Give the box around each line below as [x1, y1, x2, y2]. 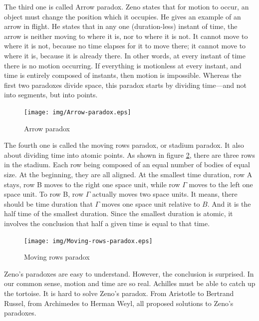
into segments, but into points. [4, 89, 98, 100]
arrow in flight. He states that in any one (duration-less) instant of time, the [4, 21, 238, 31]
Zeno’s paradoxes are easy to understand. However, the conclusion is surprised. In [4, 268, 254, 279]
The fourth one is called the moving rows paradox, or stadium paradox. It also [4, 140, 244, 150]
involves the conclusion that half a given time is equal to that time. [4, 218, 210, 228]
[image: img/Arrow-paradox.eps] [24, 108, 131, 116]
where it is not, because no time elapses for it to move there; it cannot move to [4, 40, 246, 51]
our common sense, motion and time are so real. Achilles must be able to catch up [4, 278, 256, 289]
